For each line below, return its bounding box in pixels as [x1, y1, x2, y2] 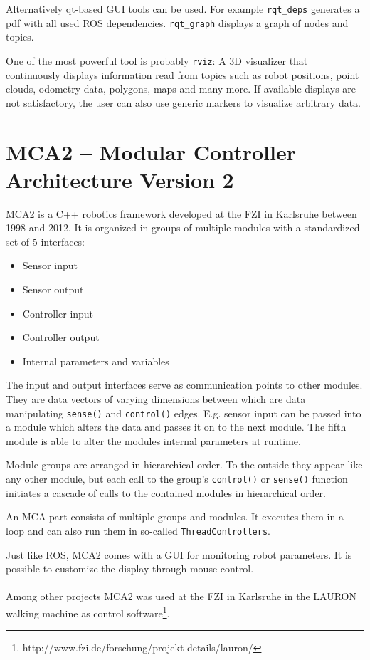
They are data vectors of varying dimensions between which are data [6, 392, 306, 406]
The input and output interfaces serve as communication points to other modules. [6, 377, 363, 392]
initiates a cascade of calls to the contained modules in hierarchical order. [6, 485, 327, 500]
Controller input [22, 305, 94, 320]
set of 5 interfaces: [6, 234, 85, 248]
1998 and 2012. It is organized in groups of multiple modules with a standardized [6, 220, 360, 235]
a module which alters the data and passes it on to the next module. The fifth [6, 419, 347, 434]
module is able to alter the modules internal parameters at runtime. [6, 433, 301, 448]
